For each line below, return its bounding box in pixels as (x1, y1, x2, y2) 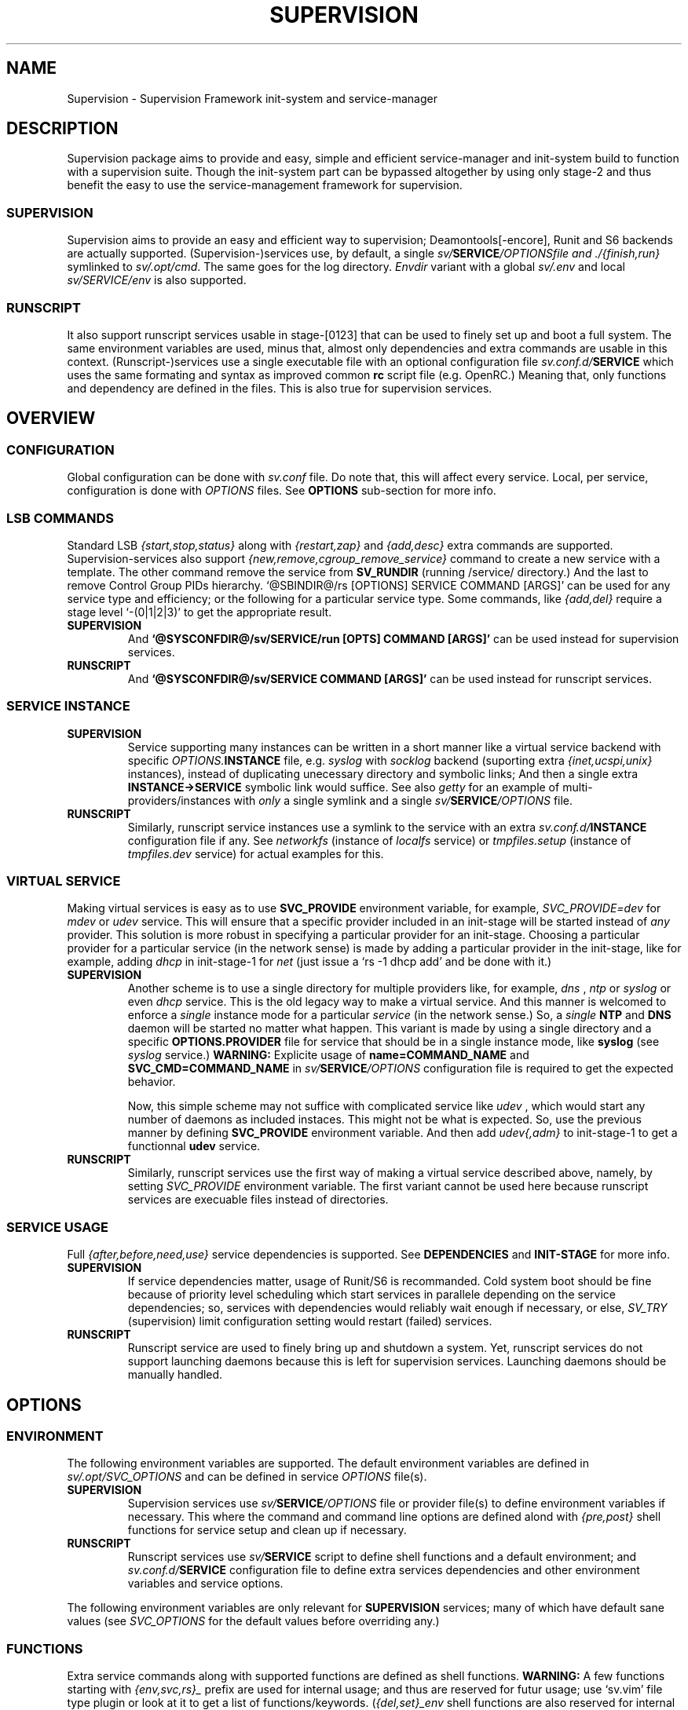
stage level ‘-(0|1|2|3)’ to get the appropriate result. (67, 605, 332, 619)
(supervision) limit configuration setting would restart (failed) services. (127, 1314, 492, 1328)
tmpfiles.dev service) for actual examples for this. (127, 846, 384, 860)
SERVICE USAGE (6, 1219, 108, 1235)
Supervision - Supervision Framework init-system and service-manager (67, 91, 437, 105)
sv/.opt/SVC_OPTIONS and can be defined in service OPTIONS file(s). (67, 1470, 427, 1484)
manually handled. (127, 1368, 223, 1382)
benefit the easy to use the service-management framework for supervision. (67, 178, 463, 192)
